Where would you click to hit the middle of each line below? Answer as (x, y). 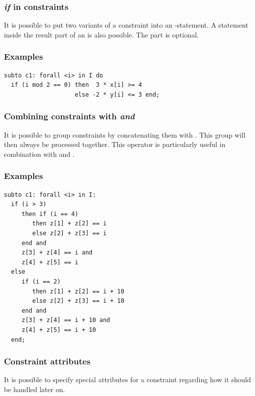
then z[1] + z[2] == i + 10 (78, 291)
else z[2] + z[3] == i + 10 (78, 301)
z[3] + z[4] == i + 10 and (66, 320)
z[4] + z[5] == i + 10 (59, 330)
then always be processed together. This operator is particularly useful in (115, 144)
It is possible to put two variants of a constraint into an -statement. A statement (126, 25)
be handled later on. (35, 389)
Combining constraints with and (69, 116)
